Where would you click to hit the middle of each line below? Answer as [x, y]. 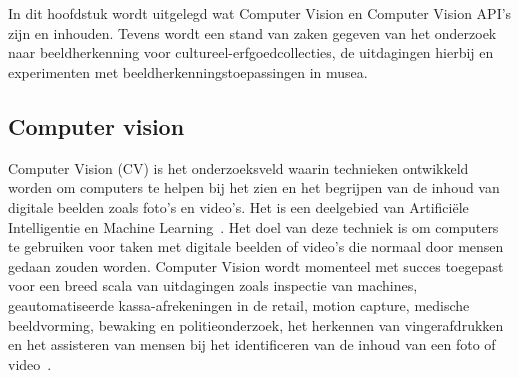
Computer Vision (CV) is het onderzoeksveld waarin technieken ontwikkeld [238, 167]
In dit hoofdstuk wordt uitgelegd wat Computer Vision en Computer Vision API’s [260, 13]
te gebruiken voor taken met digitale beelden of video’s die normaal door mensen [256, 246]
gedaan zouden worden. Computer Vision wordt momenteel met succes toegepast [256, 265]
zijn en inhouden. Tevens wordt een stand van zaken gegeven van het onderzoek [252, 32]
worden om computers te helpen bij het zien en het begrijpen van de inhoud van [254, 187]
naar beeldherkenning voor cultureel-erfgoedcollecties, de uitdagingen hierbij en [251, 52]
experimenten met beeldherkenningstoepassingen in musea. [188, 71]
